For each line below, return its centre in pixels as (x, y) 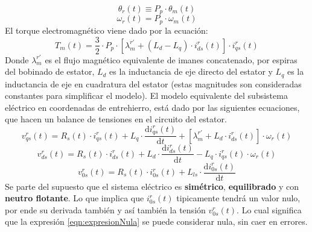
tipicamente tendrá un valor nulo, (238, 198)
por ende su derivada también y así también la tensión (105, 209)
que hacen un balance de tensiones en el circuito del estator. (116, 119)
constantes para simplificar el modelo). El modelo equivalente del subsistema (146, 96)
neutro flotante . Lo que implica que (75, 198)
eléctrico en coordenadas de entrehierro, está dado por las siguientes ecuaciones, (152, 107)
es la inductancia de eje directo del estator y (191, 71)
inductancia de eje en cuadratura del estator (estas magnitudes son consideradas (153, 83)
